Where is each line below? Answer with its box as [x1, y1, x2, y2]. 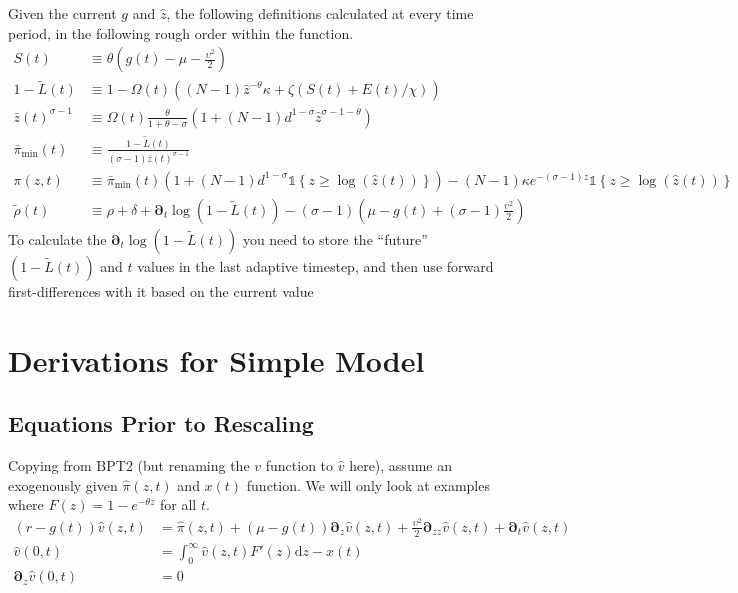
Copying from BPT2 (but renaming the [8, 455, 250, 476]
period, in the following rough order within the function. [8, 22, 354, 43]
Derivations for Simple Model [8, 339, 425, 380]
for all [160, 494, 197, 515]
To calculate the [8, 228, 107, 249]
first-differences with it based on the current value [8, 280, 314, 301]
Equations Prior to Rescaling [8, 408, 314, 439]
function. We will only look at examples [246, 474, 490, 495]
